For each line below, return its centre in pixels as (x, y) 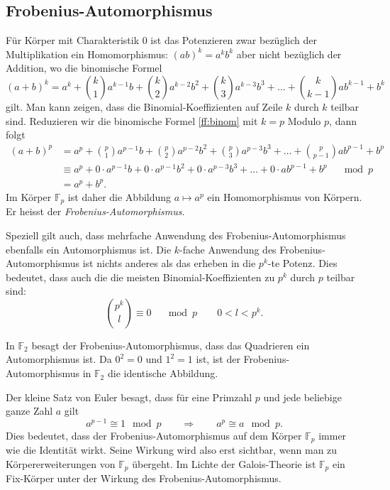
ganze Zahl (29, 411)
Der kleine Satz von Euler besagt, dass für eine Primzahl (129, 397)
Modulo (304, 120)
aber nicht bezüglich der (289, 54)
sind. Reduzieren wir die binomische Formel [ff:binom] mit (132, 120)
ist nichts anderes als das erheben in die (169, 263)
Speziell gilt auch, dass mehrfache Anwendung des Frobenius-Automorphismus (176, 235)
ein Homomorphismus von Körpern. (285, 196)
